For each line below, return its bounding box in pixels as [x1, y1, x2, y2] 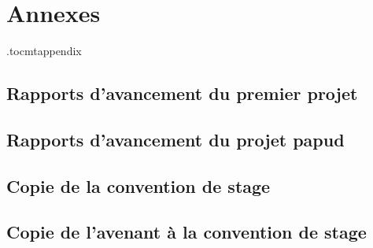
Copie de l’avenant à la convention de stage [6, 220, 367, 244]
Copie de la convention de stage [6, 173, 271, 198]
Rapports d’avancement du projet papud [6, 127, 345, 151]
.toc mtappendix [6, 43, 82, 59]
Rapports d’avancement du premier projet [6, 81, 358, 105]
